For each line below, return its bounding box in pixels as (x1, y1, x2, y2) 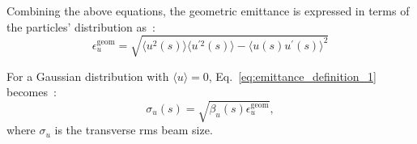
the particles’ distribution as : (6, 18, 155, 35)
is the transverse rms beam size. (54, 121, 213, 138)
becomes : (6, 83, 57, 100)
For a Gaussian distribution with (6, 67, 169, 84)
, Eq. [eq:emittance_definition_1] (208, 67, 377, 84)
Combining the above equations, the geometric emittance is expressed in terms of (6, 2, 410, 19)
